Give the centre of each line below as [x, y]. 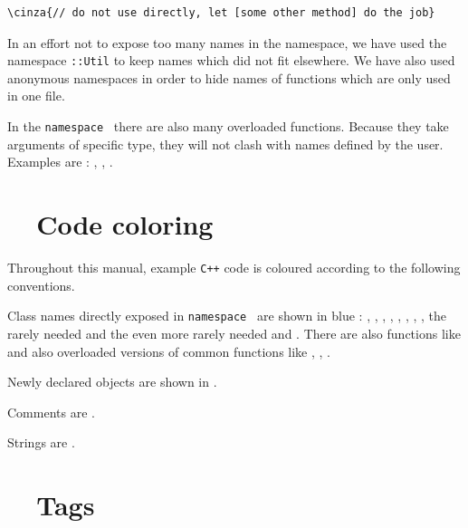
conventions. [41, 285]
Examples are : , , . [60, 162]
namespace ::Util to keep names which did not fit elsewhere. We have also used [231, 60]
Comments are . [51, 412]
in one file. [36, 96]
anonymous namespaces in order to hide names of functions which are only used [229, 77]
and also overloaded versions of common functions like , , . [169, 351]
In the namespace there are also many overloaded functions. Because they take [228, 126]
